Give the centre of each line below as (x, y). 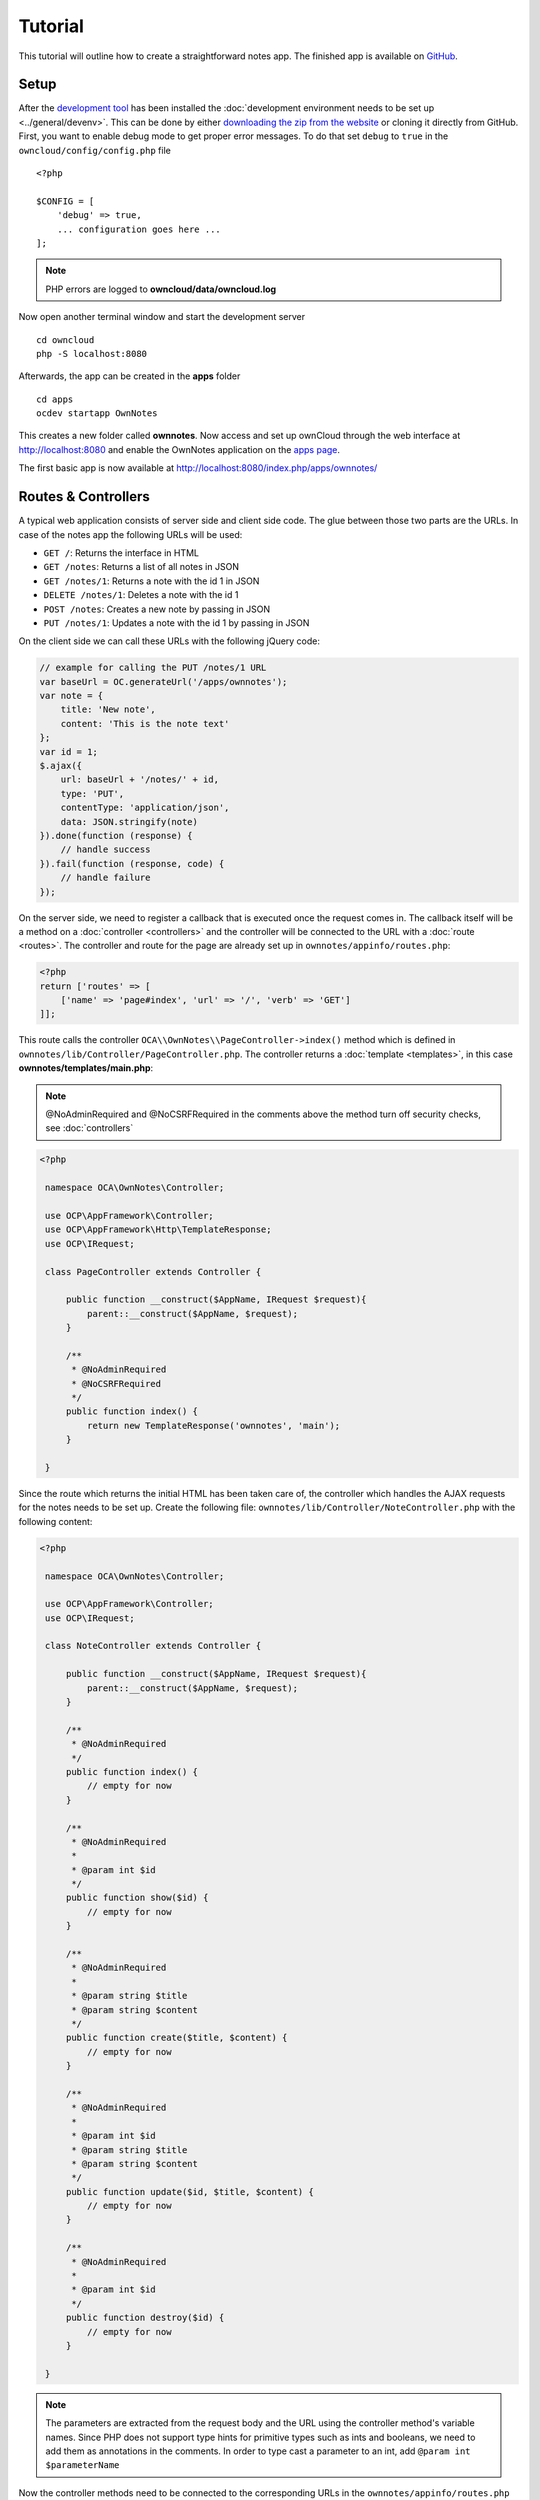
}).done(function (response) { (116, 835)
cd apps (55, 399)
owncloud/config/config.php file (95, 150)
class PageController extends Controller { (153, 1271)
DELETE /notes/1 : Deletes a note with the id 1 (141, 595)
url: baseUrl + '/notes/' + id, (140, 779)
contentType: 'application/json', (145, 808)
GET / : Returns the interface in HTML (121, 552)
